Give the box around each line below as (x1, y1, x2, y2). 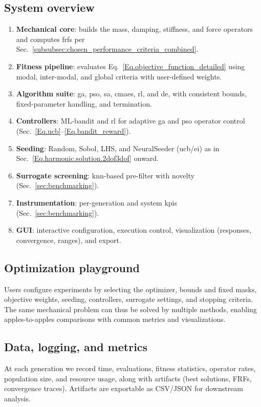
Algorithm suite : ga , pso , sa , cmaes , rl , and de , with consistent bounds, (16, 88, 247, 99)
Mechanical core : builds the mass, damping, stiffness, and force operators (16, 24, 253, 34)
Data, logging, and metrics (4, 339, 148, 355)
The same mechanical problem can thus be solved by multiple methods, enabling (4, 303, 257, 314)
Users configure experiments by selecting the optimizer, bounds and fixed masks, (4, 283, 257, 294)
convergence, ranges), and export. (16, 234, 121, 245)
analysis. (4, 393, 31, 403)
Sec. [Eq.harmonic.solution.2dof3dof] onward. (16, 153, 159, 164)
